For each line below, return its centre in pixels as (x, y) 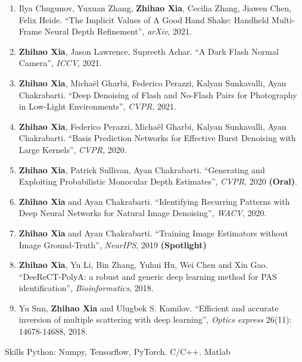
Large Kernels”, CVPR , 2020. (73, 149)
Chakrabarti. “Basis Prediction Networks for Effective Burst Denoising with (157, 138)
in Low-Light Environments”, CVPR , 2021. (97, 106)
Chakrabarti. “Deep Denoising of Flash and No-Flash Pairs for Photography (158, 94)
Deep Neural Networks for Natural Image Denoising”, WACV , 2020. (143, 213)
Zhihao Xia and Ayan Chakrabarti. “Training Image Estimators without (153, 233)
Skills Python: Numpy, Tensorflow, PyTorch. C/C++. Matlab (118, 351)
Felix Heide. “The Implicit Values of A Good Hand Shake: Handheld (144, 19)
